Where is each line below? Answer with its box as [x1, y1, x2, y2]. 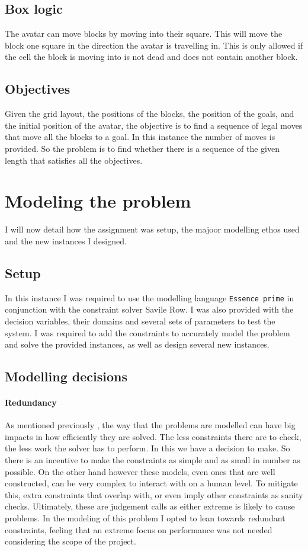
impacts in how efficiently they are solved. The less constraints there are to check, [5, 430, 301, 442]
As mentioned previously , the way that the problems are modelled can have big [5, 419, 296, 431]
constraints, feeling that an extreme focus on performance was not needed [5, 523, 272, 536]
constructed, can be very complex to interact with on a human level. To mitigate [5, 477, 298, 489]
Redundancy [5, 396, 57, 409]
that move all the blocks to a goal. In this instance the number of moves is [5, 130, 275, 143]
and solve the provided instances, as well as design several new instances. [5, 338, 269, 351]
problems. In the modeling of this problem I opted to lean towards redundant [5, 512, 285, 524]
